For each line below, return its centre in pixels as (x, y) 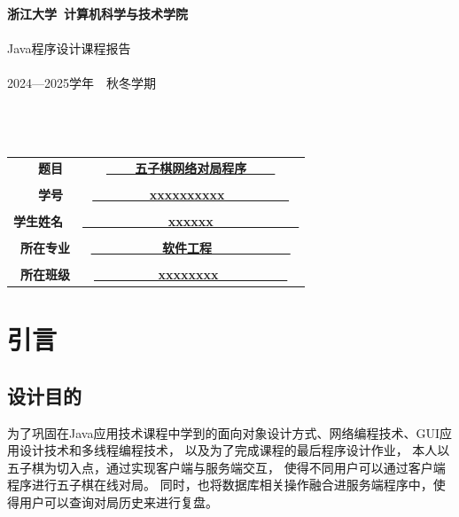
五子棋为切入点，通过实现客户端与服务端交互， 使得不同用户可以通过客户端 (226, 467)
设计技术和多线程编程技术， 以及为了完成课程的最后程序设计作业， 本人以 (234, 450)
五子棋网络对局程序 (191, 167)
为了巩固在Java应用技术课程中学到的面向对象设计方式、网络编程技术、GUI (223, 432)
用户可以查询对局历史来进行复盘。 (118, 501)
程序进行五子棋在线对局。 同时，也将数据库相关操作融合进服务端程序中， (220, 485)
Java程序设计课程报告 (69, 48)
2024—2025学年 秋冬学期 (82, 83)
